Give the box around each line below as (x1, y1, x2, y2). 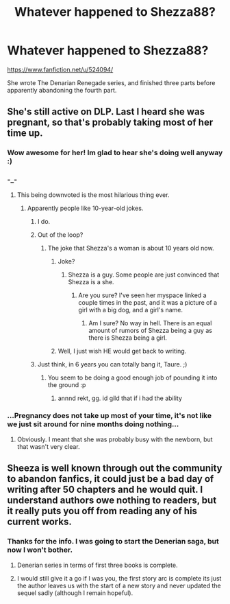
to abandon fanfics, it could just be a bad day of (7, 473, 214, 485)
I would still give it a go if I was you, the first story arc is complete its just (16, 574, 222, 582)
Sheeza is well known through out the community (7, 463, 222, 474)
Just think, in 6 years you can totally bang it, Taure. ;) (37, 360, 188, 368)
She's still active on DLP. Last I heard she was (7, 106, 205, 117)
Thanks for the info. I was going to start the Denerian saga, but (7, 537, 219, 546)
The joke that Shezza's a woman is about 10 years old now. (47, 244, 214, 252)
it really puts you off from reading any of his (7, 505, 197, 517)
